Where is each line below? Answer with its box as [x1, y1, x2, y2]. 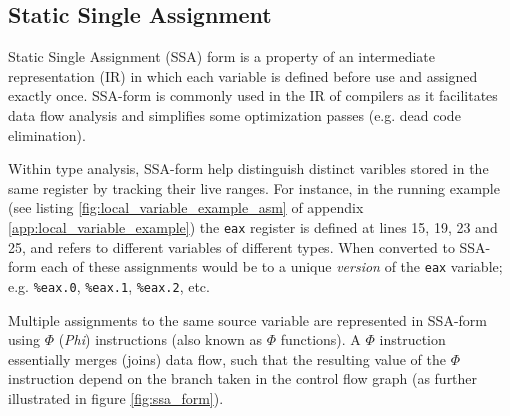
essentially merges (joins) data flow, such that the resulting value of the [8, 348, 447, 369]
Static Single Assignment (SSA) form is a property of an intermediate [8, 46, 436, 67]
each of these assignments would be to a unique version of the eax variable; [41, 256, 503, 277]
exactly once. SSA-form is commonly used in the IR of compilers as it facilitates [8, 85, 498, 106]
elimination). [8, 124, 86, 145]
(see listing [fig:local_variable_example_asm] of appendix [8, 197, 364, 218]
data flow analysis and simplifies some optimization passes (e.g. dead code [8, 104, 461, 125]
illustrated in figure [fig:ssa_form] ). [8, 387, 224, 408]
